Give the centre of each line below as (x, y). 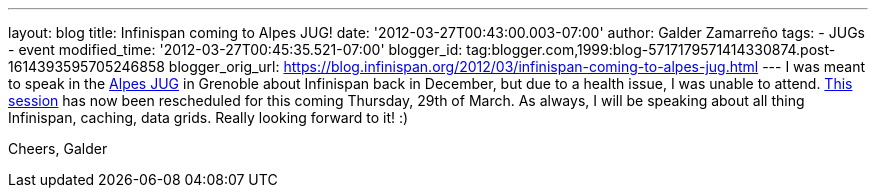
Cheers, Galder (58, 148)
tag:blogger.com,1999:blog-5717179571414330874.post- (651, 49)
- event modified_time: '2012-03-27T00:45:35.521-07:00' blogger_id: (235, 49)
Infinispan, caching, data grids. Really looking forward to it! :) (208, 117)
